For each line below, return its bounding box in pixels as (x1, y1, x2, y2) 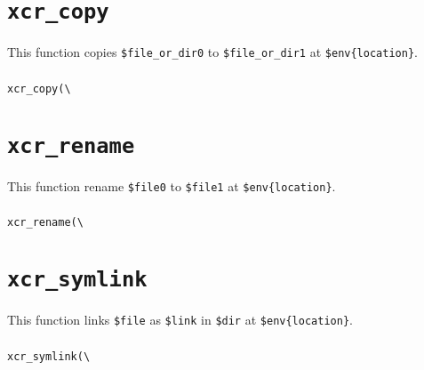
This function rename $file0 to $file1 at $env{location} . (7, 176, 336, 195)
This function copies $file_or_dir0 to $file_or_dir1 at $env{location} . (7, 43, 418, 61)
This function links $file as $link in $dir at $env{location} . (7, 310, 353, 329)
